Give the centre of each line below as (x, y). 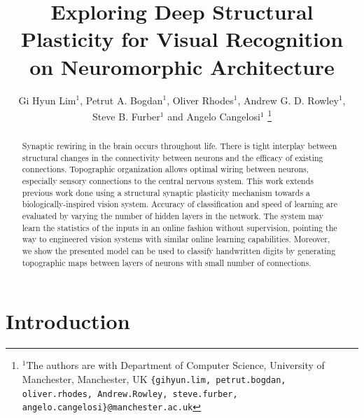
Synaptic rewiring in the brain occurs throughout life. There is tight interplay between (180, 146)
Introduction (68, 321)
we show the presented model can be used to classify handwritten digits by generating (179, 251)
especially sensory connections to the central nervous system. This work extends (168, 181)
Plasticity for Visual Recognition (182, 39)
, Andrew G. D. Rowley (288, 100)
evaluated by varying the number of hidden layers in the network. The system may (173, 216)
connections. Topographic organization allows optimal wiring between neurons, (166, 169)
